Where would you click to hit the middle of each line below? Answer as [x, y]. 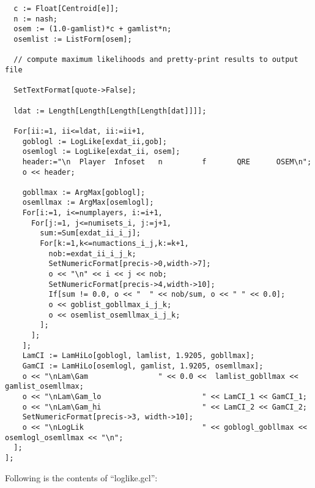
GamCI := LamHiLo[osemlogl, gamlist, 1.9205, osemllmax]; [143, 366]
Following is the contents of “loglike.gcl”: [81, 477]
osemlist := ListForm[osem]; [73, 39]
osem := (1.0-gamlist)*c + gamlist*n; [93, 29]
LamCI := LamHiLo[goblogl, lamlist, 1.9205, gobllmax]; [139, 356]
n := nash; [35, 19]
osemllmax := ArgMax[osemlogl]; [88, 203]
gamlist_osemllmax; [44, 387]
